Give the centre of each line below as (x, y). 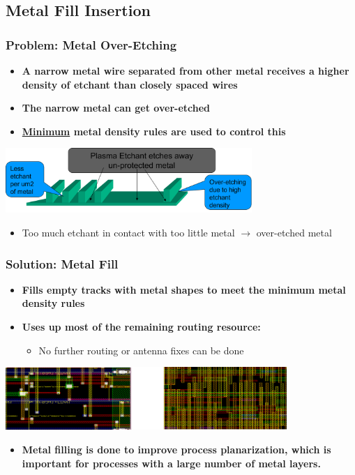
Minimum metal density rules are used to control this (154, 131)
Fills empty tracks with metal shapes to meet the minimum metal (184, 289)
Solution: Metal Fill (62, 263)
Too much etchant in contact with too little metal (128, 232)
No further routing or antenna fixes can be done (141, 350)
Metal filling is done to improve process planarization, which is (176, 449)
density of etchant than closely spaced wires (130, 84)
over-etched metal (294, 232)
